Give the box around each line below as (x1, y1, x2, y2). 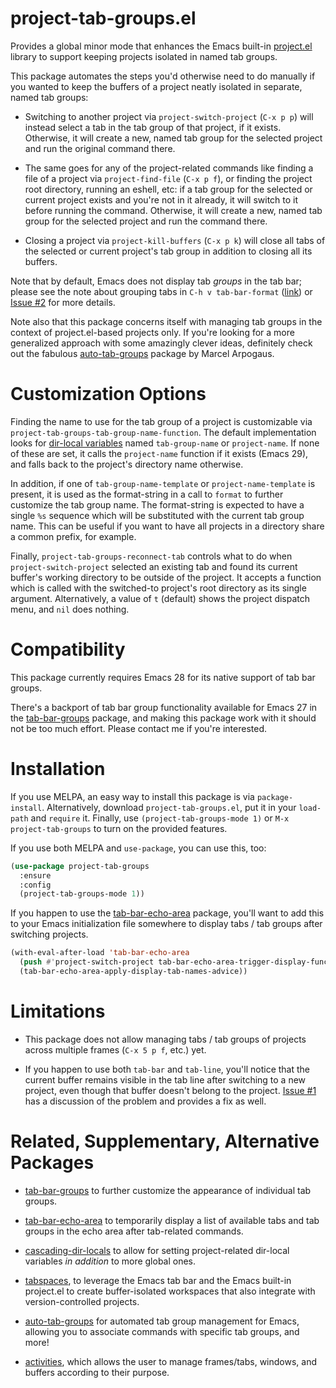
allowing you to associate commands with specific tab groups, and (24, 1325, 300, 1337)
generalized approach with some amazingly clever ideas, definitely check (10, 337, 313, 349)
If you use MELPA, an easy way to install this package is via (10, 790, 255, 802)
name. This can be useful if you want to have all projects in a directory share (10, 520, 325, 532)
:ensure (19, 870, 52, 881)
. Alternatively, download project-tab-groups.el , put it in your (41, 801, 297, 813)
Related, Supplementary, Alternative (10, 1130, 320, 1152)
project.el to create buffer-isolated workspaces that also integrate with (24, 1285, 316, 1297)
